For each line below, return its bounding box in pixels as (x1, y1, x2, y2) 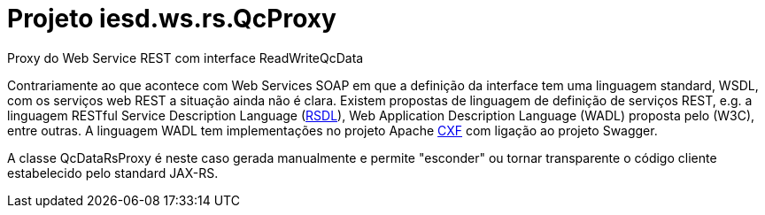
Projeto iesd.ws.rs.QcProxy (7, 4, 336, 34)
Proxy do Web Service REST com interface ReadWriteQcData (7, 50, 364, 65)
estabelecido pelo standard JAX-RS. (7, 165, 219, 180)
